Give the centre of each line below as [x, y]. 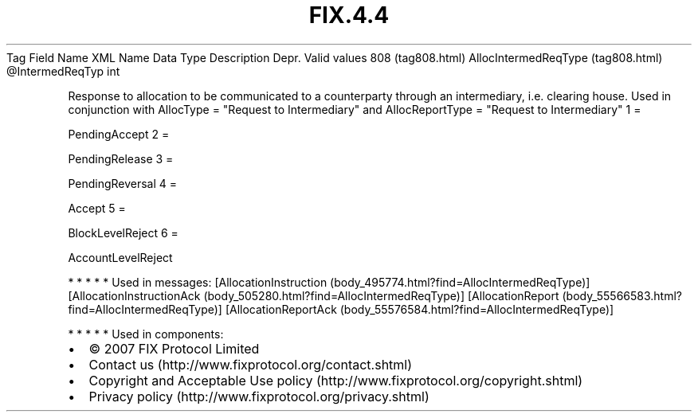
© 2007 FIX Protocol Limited [174, 348]
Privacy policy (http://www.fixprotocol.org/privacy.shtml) [259, 396]
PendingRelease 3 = [121, 158]
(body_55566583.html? [622, 295]
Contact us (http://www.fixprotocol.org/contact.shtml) [251, 364]
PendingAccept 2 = [119, 134]
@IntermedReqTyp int [63, 71]
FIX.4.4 [349, 15]
